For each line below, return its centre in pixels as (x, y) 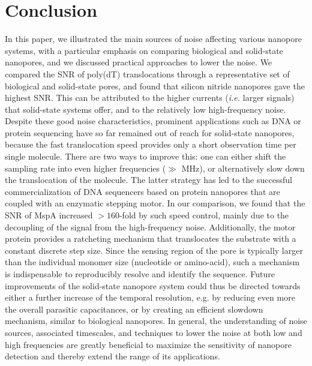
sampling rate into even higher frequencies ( (85, 168)
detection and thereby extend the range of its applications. (112, 356)
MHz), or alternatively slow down (243, 168)
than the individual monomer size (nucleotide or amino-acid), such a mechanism (152, 262)
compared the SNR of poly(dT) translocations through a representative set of (147, 73)
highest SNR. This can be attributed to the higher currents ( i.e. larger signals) (150, 97)
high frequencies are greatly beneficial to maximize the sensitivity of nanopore (148, 344)
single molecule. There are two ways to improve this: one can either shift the (145, 156)
